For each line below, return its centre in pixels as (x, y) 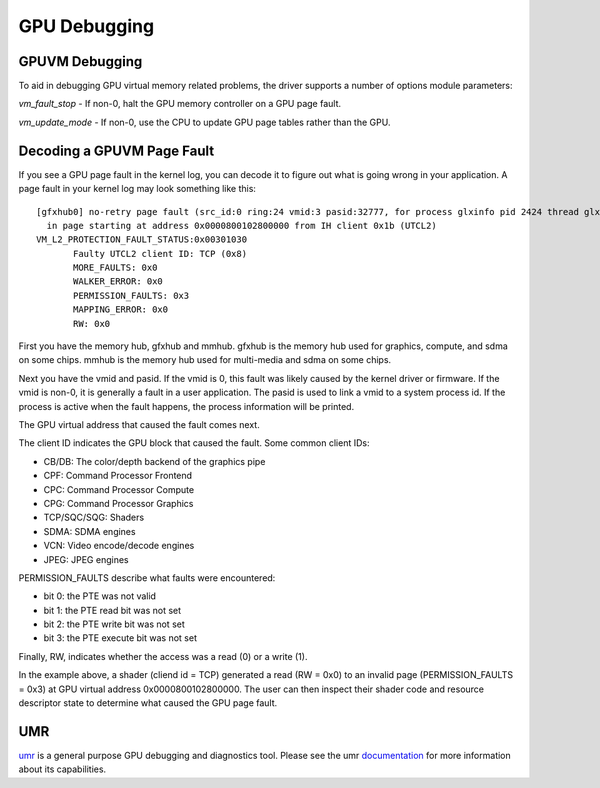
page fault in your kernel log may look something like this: (137, 189)
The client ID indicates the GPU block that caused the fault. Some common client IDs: (194, 443)
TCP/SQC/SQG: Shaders (94, 517)
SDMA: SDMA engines (89, 531)
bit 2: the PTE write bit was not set (114, 624)
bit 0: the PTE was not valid (100, 596)
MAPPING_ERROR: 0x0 (121, 309)
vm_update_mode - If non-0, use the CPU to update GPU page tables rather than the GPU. (204, 122)
